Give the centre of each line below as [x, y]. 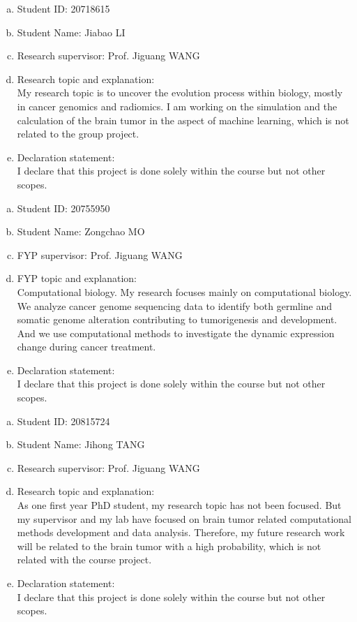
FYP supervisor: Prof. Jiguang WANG [100, 254]
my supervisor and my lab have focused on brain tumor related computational [184, 518]
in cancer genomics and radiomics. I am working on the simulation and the [177, 106]
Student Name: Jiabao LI [71, 32]
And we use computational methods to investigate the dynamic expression [176, 333]
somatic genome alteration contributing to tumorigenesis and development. [177, 319]
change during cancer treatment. [86, 347]
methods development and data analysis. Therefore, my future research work [181, 532]
